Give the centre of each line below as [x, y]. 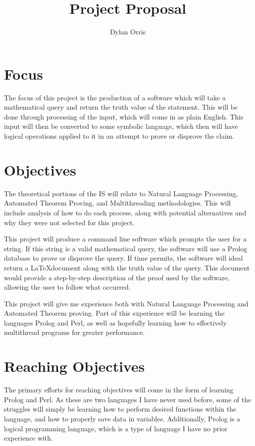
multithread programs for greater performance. [74, 332]
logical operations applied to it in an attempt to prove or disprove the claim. [119, 136]
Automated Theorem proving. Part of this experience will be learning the [114, 313]
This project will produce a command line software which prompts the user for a [125, 239]
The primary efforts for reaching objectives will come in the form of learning [119, 390]
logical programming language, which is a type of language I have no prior [116, 428]
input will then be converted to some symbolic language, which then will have [121, 126]
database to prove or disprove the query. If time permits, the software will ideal [124, 258]
